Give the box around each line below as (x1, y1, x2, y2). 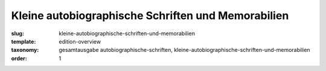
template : (11, 38, 36, 45)
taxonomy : (11, 47, 39, 54)
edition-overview (59, 38, 101, 45)
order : (11, 54, 27, 62)
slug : (11, 30, 24, 37)
